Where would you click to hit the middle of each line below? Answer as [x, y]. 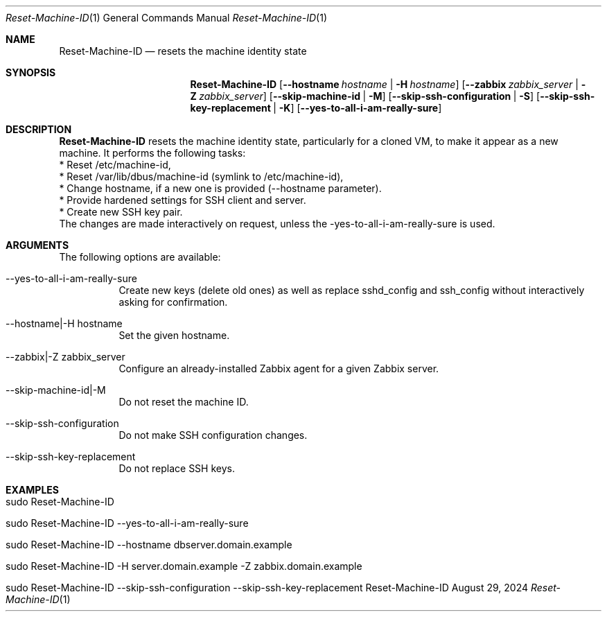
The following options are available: [140, 257]
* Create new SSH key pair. [121, 212]
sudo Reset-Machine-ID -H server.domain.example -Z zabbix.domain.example [184, 566]
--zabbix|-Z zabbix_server [65, 357]
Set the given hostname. [174, 335]
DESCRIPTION [39, 129]
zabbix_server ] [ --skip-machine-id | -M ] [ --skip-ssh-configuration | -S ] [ [370, 96]
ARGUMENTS [37, 245]
